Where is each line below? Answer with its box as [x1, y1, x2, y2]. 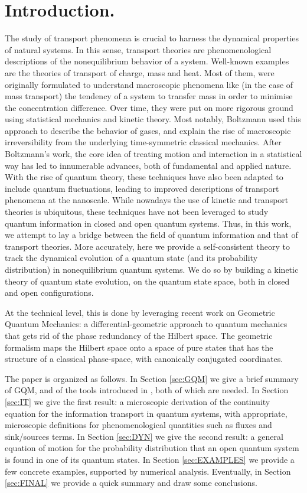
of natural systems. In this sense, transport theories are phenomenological [5, 43, 272, 55]
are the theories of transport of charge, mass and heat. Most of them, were [5, 66, 275, 79]
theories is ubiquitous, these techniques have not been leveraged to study [5, 205, 269, 218]
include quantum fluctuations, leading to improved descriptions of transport [5, 182, 279, 194]
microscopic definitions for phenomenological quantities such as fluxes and [5, 419, 272, 431]
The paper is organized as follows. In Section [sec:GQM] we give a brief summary [5, 372, 299, 384]
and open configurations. [5, 286, 94, 299]
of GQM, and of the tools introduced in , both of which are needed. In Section [5, 384, 289, 396]
